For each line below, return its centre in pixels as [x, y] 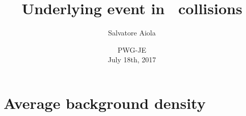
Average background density [105, 103]
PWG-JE [132, 49]
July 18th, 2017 [132, 60]
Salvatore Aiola [132, 33]
